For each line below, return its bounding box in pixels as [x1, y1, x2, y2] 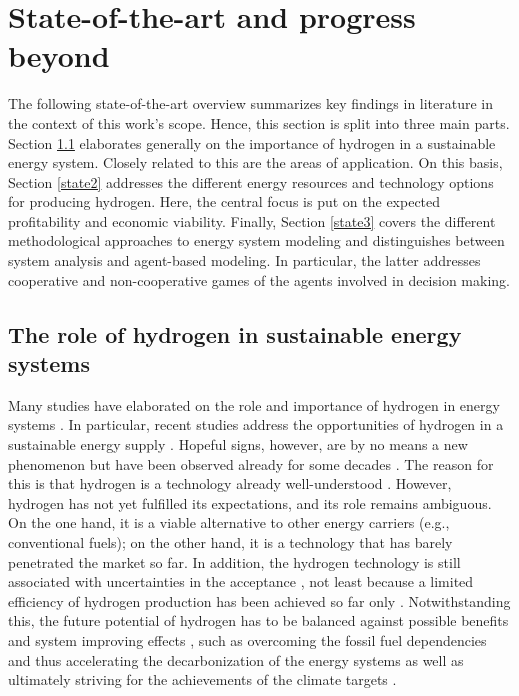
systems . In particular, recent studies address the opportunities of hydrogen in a [8, 414, 504, 435]
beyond [8, 35, 110, 76]
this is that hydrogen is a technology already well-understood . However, [8, 473, 452, 494]
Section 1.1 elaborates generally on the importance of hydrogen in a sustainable [8, 132, 496, 153]
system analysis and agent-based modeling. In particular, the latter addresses [8, 250, 481, 271]
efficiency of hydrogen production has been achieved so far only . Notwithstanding [8, 590, 511, 611]
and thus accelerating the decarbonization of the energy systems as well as [8, 649, 464, 670]
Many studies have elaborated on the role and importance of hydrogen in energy [8, 394, 500, 415]
